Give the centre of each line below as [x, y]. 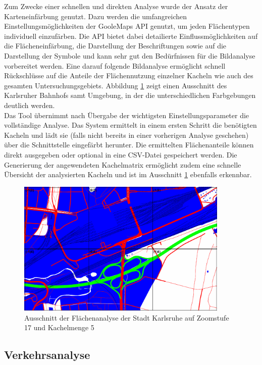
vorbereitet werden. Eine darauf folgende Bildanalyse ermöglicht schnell [115, 65]
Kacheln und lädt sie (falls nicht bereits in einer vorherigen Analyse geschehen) [126, 135]
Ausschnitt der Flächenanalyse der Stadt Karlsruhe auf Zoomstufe [127, 317]
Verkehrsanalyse [47, 355]
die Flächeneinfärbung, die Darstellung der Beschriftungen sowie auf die [115, 46]
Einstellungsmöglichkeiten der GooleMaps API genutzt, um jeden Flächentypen [127, 26]
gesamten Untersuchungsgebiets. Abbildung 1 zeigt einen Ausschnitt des [116, 85]
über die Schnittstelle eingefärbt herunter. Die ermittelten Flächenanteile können [129, 145]
